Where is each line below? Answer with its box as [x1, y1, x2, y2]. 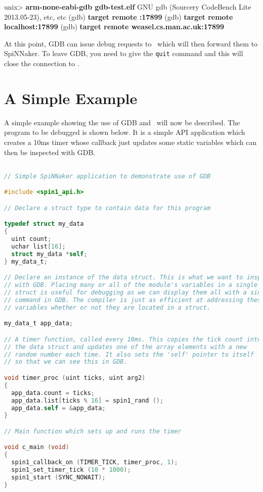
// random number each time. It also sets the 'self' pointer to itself [4, 351, 254, 358]
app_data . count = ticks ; [11, 389, 95, 397]
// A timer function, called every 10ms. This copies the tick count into [4, 335, 261, 343]
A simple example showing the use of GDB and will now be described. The [4, 117, 240, 127]
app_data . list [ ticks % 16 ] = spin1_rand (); [11, 397, 164, 404]
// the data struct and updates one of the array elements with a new [4, 343, 247, 351]
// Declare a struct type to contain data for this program [4, 204, 211, 212]
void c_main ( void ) [4, 444, 69, 451]
